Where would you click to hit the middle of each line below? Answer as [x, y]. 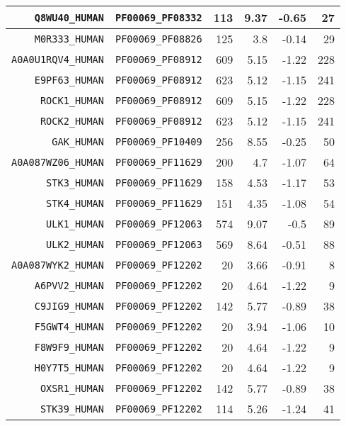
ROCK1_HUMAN [72, 100]
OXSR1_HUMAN [72, 388]
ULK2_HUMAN [75, 244]
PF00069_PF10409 [158, 141]
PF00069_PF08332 [158, 17]
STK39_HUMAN [72, 409]
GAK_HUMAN [78, 141]
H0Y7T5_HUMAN [69, 368]
